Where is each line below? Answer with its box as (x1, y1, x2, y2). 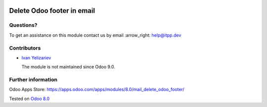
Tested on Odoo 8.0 (9, 96, 50, 102)
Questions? (9, 22, 38, 29)
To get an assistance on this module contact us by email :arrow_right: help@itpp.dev (9, 32, 181, 38)
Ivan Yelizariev (21, 54, 51, 60)
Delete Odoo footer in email (9, 6, 95, 15)
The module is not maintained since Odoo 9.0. (21, 64, 116, 70)
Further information (9, 76, 58, 83)
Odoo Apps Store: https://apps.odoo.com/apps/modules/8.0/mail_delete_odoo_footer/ (9, 87, 185, 93)
